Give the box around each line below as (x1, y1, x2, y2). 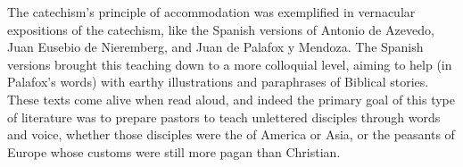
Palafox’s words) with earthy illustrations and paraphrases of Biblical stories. (7, 72, 429, 91)
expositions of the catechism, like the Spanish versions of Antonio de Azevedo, (7, 20, 434, 38)
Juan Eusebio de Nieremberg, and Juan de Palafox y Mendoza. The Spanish (7, 38, 424, 56)
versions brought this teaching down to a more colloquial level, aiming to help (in (7, 54, 452, 73)
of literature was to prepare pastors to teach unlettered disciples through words (7, 107, 441, 126)
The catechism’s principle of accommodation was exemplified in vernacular (7, 3, 416, 21)
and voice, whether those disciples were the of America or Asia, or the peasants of (7, 125, 455, 144)
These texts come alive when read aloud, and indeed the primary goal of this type (7, 89, 455, 108)
